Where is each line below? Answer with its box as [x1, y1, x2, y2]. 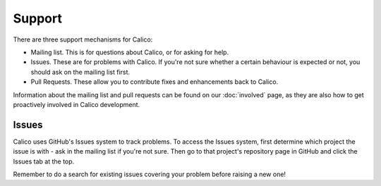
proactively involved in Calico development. [13, 100, 140, 108]
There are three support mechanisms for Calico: [13, 35, 153, 44]
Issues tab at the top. [13, 157, 75, 166]
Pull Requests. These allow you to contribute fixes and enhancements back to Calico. [30, 77, 279, 86]
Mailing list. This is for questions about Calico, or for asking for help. [30, 48, 229, 56]
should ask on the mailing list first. [30, 68, 131, 76]
